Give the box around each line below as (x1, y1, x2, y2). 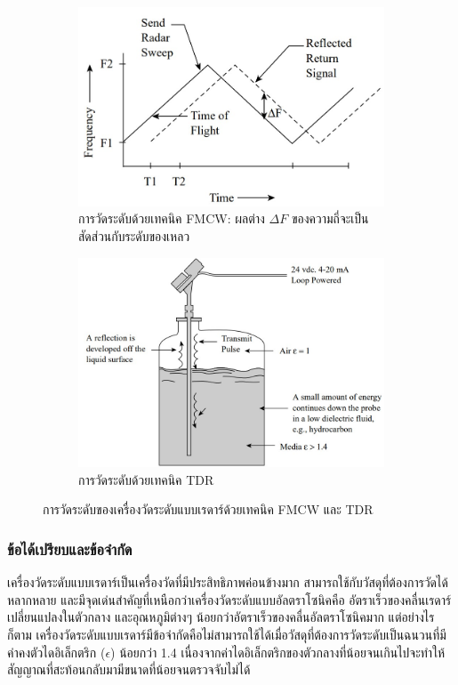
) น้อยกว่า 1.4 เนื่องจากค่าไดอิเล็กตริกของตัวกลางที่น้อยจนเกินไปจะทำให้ (110, 642, 446, 661)
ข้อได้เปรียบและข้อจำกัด (7, 537, 133, 560)
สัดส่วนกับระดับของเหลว (78, 227, 190, 246)
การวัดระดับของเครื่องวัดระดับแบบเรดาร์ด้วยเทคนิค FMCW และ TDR (43, 500, 374, 519)
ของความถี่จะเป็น (291, 209, 369, 228)
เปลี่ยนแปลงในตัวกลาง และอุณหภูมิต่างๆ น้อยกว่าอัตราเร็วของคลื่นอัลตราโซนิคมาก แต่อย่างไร (7, 608, 435, 626)
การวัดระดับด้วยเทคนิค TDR (78, 470, 214, 488)
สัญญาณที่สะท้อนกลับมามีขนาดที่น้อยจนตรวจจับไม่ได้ (7, 660, 251, 679)
